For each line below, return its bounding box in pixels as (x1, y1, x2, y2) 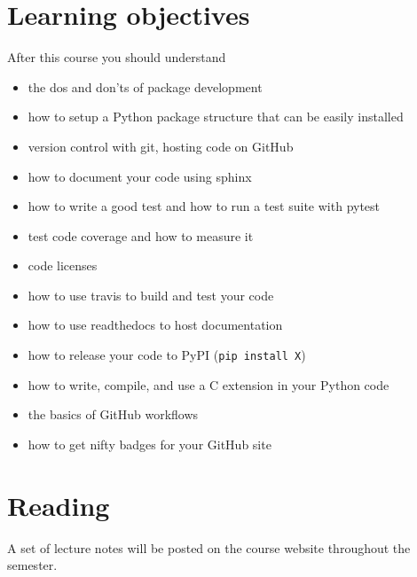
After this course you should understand (7, 48, 226, 66)
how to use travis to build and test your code (28, 285, 274, 304)
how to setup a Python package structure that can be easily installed (28, 107, 404, 126)
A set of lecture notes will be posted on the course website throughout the (7, 538, 411, 557)
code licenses (28, 256, 98, 275)
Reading (7, 487, 110, 523)
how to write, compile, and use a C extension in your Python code (28, 375, 389, 394)
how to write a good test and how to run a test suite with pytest (28, 197, 381, 215)
